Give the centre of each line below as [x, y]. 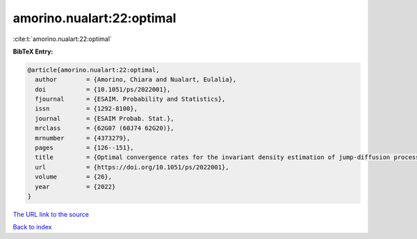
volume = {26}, [74, 177]
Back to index [32, 227]
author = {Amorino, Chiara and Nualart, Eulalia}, [136, 80]
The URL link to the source [51, 214]
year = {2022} [75, 187]
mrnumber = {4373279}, [83, 138]
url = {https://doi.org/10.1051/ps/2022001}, [132, 167]
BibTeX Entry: [33, 51]
